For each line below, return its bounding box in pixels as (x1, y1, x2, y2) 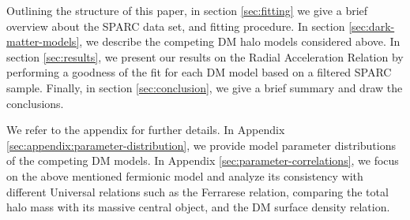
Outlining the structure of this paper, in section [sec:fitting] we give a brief (6, 2, 368, 18)
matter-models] (6, 33, 80, 50)
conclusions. (6, 95, 64, 111)
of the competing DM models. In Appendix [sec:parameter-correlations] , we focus (6, 152, 399, 169)
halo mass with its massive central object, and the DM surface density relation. (6, 199, 390, 215)
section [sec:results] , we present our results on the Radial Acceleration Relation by (6, 48, 404, 65)
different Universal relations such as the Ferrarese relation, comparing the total (6, 183, 389, 199)
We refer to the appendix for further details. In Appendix (6, 121, 285, 138)
